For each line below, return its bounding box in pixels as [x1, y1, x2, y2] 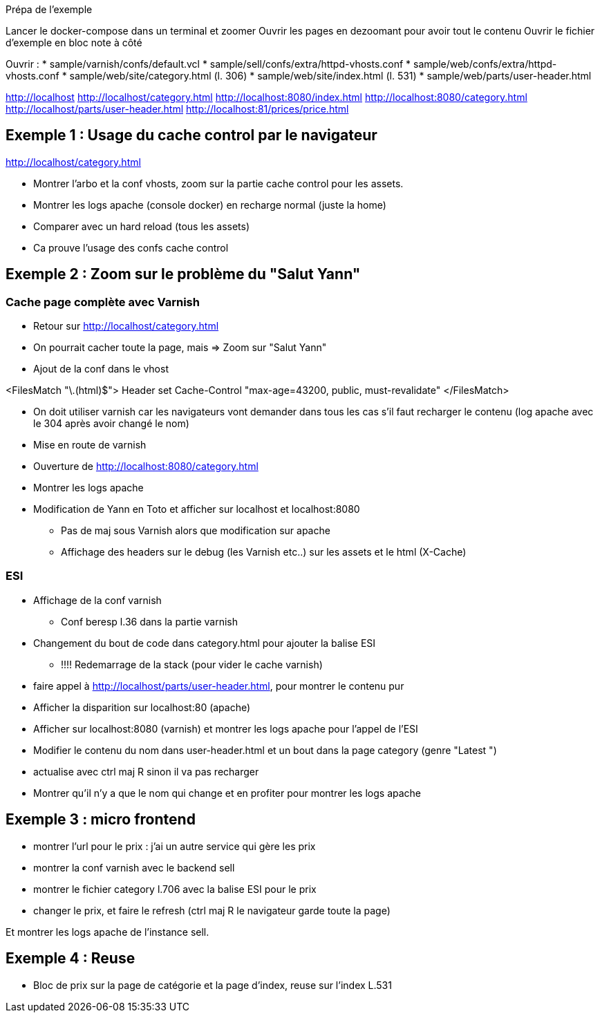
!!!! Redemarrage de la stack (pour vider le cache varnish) [61, 658, 323, 670]
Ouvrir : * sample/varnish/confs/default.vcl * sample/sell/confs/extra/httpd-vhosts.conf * [6, 58, 411, 70]
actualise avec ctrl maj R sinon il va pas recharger [33, 765, 259, 777]
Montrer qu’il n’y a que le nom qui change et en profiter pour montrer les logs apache [33, 786, 422, 799]
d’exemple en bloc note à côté [6, 37, 142, 48]
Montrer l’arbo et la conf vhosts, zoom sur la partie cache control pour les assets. [33, 177, 404, 189]
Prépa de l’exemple [6, 3, 93, 15]
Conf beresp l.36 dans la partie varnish [61, 615, 238, 628]
